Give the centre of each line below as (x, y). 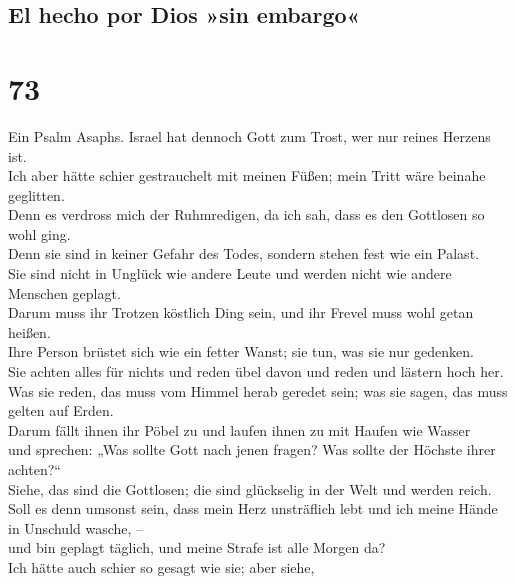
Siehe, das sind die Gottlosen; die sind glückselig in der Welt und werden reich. (250, 488)
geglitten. (36, 194)
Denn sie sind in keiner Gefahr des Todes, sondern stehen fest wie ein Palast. (243, 253)
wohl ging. (39, 233)
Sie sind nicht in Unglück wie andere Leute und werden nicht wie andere (230, 273)
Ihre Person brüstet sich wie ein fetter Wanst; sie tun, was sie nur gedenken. (241, 351)
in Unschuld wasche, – (76, 527)
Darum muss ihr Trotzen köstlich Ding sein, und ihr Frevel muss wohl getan (241, 312)
